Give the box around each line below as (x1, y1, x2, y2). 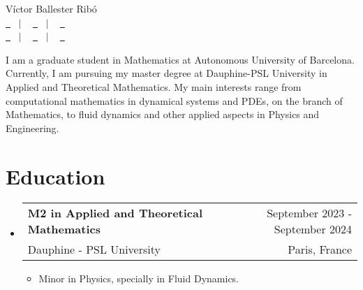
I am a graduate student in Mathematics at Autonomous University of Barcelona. (6, 52, 355, 66)
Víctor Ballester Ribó (6, 1, 97, 15)
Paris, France (288, 241, 352, 258)
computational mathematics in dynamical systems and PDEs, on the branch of (6, 93, 343, 108)
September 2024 (274, 221, 352, 238)
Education (6, 161, 105, 190)
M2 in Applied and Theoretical (27, 205, 203, 222)
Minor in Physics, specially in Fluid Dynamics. (38, 271, 239, 286)
